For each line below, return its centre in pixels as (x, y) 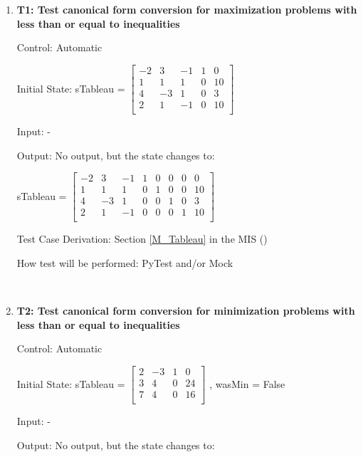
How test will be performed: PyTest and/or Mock (125, 262)
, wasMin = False (247, 383)
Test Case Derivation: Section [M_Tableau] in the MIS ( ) (142, 239)
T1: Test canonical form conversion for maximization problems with (187, 9)
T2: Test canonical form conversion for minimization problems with (186, 311)
